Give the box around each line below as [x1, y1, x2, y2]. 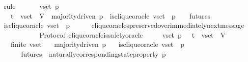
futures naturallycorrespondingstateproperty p [21, 48, 166, 59]
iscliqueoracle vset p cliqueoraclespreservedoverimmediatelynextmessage [3, 20, 245, 30]
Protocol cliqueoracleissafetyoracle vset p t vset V [39, 29, 226, 40]
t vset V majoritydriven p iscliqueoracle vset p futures [10, 10, 211, 21]
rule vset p [3, 1, 59, 11]
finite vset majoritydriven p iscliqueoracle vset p [10, 39, 185, 49]
